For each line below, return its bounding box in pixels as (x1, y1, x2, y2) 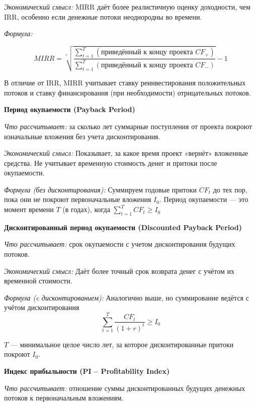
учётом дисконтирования (4, 302, 79, 313)
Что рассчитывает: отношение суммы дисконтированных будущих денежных (4, 382, 245, 393)
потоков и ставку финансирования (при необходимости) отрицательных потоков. (4, 87, 251, 97)
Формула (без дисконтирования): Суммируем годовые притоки (4, 184, 197, 194)
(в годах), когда (62, 204, 110, 215)
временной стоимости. (4, 275, 72, 286)
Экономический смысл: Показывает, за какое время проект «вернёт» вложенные (4, 148, 248, 158)
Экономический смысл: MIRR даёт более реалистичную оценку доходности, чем (4, 2, 250, 12)
